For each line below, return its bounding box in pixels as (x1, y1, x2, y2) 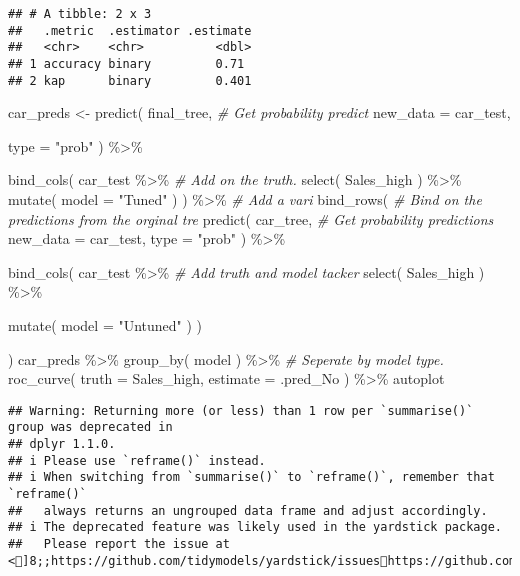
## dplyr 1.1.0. (8, 437, 116, 452)
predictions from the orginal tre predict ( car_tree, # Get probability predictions (8, 208, 494, 229)
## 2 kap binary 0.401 (8, 73, 252, 88)
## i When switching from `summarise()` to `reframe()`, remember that (8, 470, 495, 485)
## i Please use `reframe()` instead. (8, 453, 266, 468)
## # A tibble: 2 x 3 (8, 7, 152, 21)
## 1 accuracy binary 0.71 (8, 56, 245, 71)
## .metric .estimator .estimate (8, 23, 252, 38)
